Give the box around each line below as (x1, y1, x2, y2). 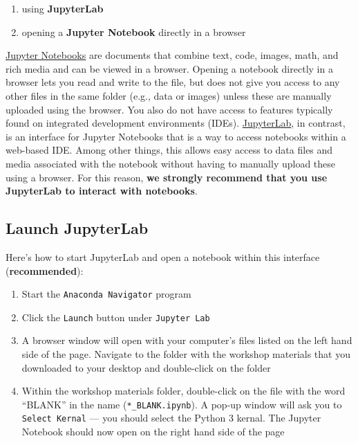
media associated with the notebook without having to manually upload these (6, 156, 336, 170)
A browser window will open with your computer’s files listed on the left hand (21, 333, 352, 347)
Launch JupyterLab (6, 217, 149, 239)
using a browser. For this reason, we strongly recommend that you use (6, 170, 328, 184)
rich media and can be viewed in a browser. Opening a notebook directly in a (6, 61, 333, 75)
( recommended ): (6, 263, 84, 278)
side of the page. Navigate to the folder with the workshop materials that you (21, 347, 350, 361)
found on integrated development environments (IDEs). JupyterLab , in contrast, (6, 116, 346, 130)
